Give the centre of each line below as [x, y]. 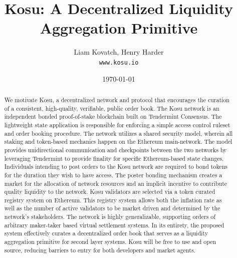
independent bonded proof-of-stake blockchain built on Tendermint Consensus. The [113, 116]
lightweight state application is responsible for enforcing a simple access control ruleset [117, 124]
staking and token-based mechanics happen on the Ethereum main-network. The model [118, 142]
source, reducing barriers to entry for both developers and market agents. [100, 250]
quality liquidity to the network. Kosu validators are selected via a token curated [110, 192]
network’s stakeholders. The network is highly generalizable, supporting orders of [110, 217]
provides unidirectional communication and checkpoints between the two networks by [115, 150]
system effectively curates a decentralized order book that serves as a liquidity [106, 233]
